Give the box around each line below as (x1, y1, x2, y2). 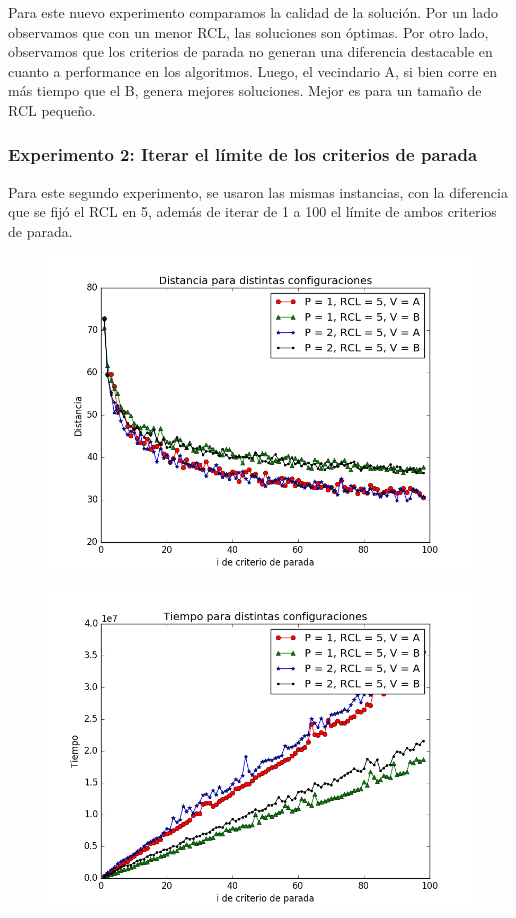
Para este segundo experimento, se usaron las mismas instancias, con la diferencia (8, 181, 508, 202)
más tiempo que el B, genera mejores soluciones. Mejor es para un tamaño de (8, 80, 482, 101)
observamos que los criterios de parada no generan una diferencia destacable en (8, 41, 493, 62)
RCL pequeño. (8, 99, 96, 120)
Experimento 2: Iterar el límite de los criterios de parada (8, 142, 478, 167)
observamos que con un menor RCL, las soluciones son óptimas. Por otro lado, (8, 21, 489, 42)
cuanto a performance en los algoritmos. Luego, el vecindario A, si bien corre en (8, 60, 498, 81)
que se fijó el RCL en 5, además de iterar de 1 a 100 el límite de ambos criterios (8, 201, 497, 222)
